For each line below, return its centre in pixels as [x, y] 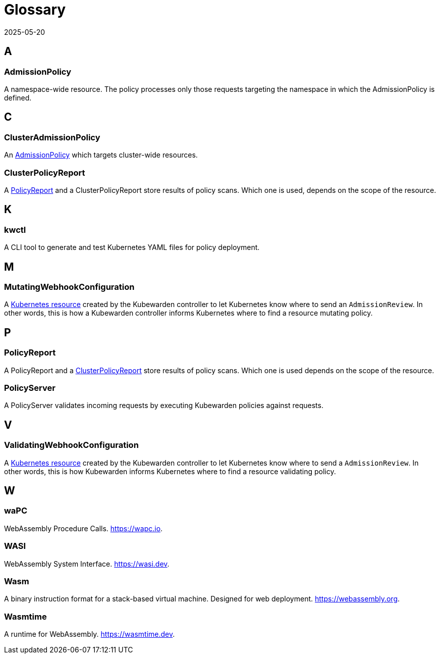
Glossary [35, 10]
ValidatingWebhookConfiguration [71, 445]
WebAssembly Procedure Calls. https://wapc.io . [84, 528]
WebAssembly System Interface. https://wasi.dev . [87, 564]
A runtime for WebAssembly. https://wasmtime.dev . [90, 634]
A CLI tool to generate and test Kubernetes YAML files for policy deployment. [132, 247]
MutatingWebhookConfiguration [69, 287]
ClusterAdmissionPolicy [52, 137]
